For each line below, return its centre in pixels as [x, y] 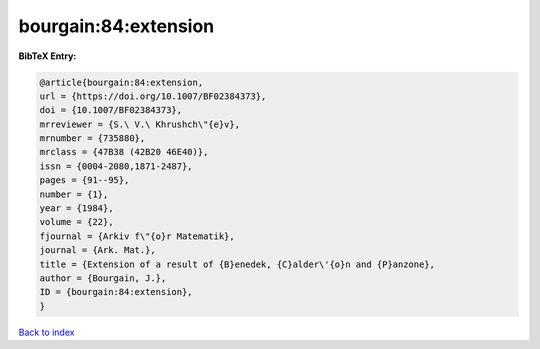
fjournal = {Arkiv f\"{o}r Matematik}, [137, 236]
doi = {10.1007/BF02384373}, [111, 110]
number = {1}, [74, 194]
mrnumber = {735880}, [92, 138]
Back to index [46, 332]
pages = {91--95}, [84, 180]
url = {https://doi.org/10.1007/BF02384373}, [153, 96]
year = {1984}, [76, 208]
